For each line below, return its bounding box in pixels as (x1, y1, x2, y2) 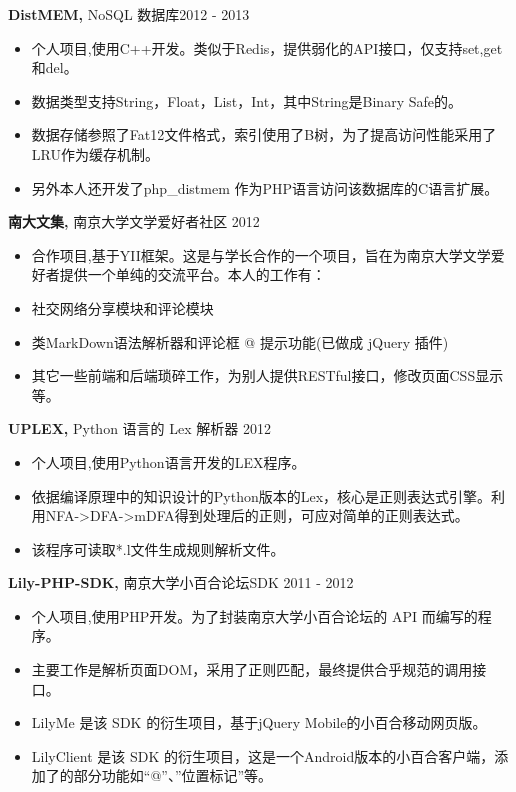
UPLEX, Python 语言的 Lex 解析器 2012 (8, 418, 271, 439)
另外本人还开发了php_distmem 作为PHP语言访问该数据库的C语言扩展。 (31, 177, 499, 198)
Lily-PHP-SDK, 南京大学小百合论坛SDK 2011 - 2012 (8, 572, 354, 593)
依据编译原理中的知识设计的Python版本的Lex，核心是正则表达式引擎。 (31, 485, 492, 506)
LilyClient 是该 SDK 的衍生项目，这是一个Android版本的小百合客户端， (31, 745, 495, 766)
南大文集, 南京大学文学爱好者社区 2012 (8, 211, 260, 232)
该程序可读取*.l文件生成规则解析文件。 (31, 538, 285, 559)
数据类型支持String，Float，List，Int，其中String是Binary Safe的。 (31, 90, 462, 111)
